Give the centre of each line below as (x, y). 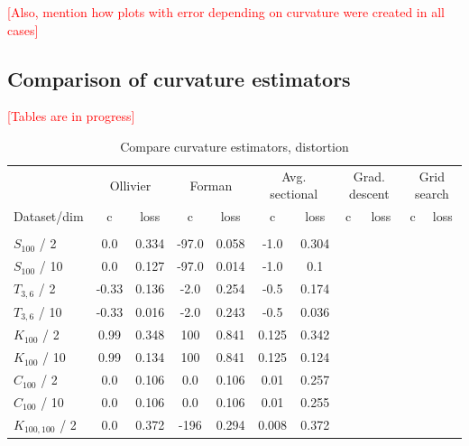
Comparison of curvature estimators (179, 78)
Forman (211, 185)
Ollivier (130, 185)
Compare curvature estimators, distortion (234, 146)
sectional (294, 194)
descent (369, 194)
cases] (23, 29)
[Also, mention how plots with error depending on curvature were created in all (226, 12)
